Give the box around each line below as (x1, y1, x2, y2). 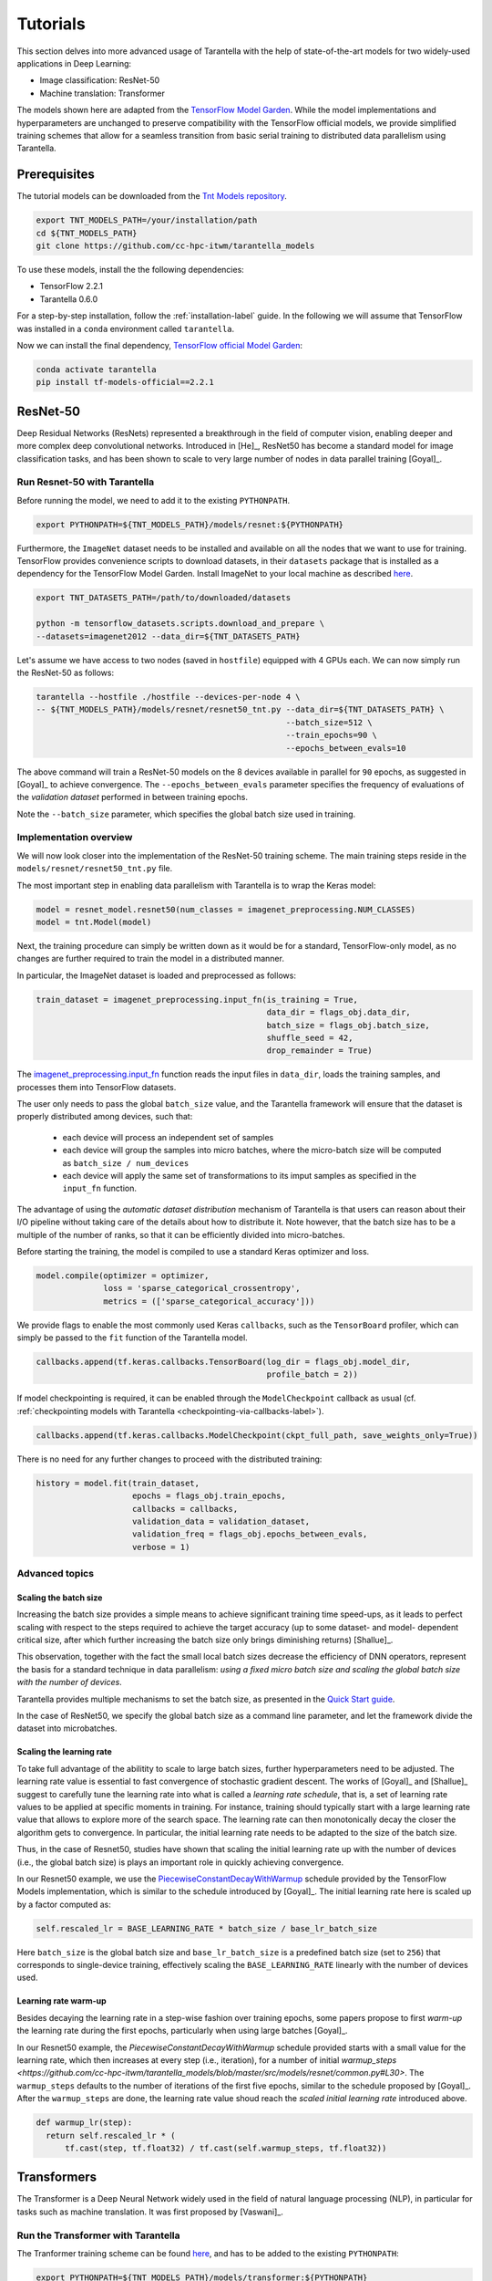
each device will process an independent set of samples (62, 1131, 274, 1142)
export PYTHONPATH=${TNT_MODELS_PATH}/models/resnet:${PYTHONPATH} (36, 519, 344, 529)
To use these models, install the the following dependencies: (16, 264, 245, 275)
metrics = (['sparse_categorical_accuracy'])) (103, 1296, 315, 1307)
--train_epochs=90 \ (285, 730, 378, 741)
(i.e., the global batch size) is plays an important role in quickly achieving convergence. (16, 1857, 344, 1868)
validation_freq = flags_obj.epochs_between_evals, (132, 1529, 368, 1539)
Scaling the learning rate (16, 1746, 113, 1757)
